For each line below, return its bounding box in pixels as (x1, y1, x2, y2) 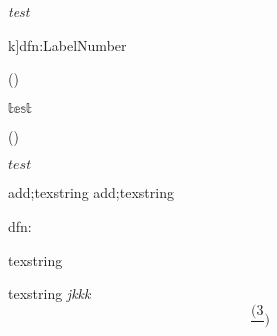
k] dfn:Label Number (8, 34, 127, 55)
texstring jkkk (8, 283, 91, 304)
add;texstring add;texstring (8, 182, 174, 203)
